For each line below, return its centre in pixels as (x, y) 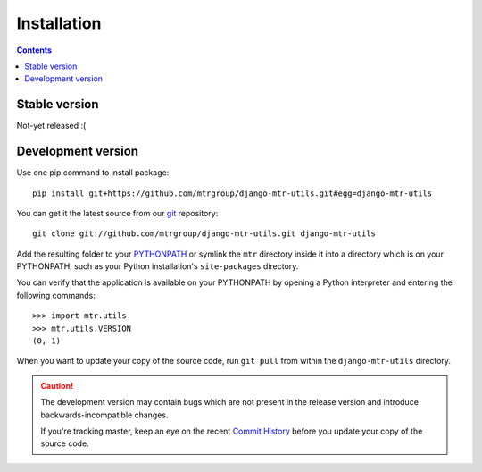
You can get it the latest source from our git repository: (117, 213)
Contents (34, 50)
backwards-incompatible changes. (104, 415)
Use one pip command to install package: (93, 173)
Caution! (57, 385)
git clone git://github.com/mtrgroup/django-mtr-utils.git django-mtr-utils (204, 234)
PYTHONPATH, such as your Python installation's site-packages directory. (158, 266)
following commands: (56, 295)
